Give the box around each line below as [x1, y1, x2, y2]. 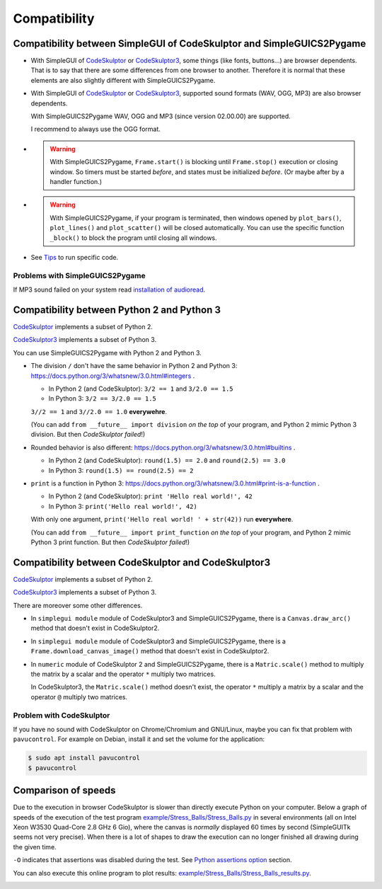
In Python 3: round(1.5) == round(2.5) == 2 [48, 466, 194, 474]
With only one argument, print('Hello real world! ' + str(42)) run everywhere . [30, 515, 294, 524]
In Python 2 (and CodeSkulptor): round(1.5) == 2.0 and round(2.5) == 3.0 [48, 457, 286, 465]
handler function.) [50, 177, 103, 185]
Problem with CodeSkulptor [13, 710, 110, 720]
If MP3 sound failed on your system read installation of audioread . [13, 285, 206, 294]
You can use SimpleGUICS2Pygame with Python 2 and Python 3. [13, 348, 202, 357]
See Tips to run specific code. [30, 253, 119, 261]
